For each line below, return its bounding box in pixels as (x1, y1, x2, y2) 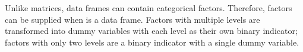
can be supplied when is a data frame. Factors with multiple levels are (5, 13, 260, 25)
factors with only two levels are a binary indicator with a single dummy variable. (5, 36, 299, 48)
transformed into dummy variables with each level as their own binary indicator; (5, 25, 298, 37)
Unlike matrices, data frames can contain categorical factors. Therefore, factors (5, 2, 292, 13)
